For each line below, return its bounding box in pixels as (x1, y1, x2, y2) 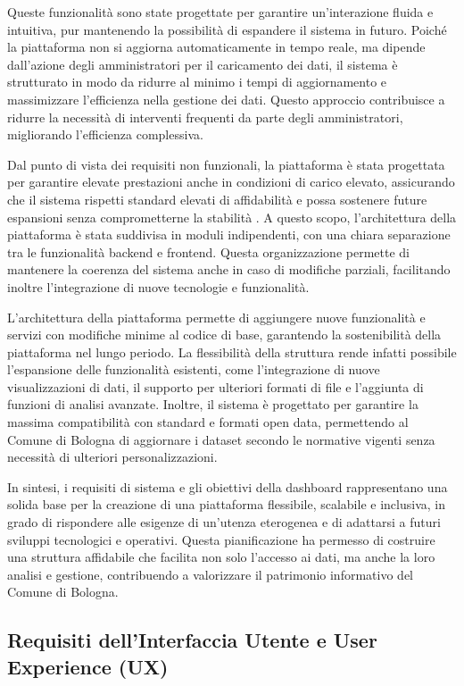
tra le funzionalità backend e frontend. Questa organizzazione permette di (7, 242, 410, 261)
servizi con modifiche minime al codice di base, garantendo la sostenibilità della (7, 325, 442, 344)
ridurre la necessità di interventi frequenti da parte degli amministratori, (7, 107, 403, 126)
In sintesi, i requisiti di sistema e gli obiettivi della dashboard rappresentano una (7, 477, 448, 496)
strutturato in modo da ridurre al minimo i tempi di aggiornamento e (7, 72, 387, 91)
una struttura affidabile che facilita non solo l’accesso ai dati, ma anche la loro (7, 548, 435, 566)
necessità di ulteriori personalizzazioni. (7, 448, 218, 466)
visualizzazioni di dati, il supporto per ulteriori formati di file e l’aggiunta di (7, 377, 424, 396)
